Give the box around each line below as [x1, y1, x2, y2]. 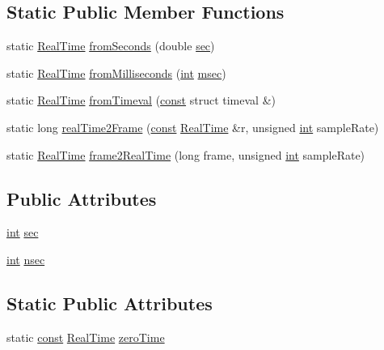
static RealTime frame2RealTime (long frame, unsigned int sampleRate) [6, 146, 365, 163]
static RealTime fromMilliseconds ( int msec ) [6, 64, 226, 81]
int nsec [6, 250, 45, 267]
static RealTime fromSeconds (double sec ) [6, 37, 215, 54]
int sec [6, 224, 39, 241]
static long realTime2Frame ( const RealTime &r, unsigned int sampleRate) [6, 118, 379, 135]
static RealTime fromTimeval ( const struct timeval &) [6, 92, 276, 109]
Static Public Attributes [6, 290, 213, 315]
